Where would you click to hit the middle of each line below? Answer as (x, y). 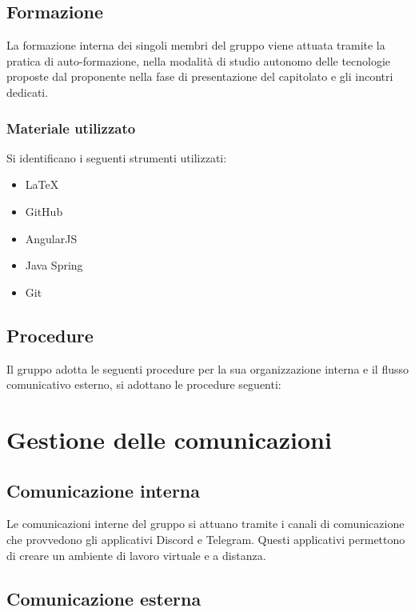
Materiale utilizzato (71, 128)
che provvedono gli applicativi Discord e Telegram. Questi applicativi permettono (206, 539)
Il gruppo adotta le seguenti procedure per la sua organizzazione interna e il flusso (207, 368)
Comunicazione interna (104, 490)
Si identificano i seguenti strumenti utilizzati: (117, 157)
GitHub (44, 211)
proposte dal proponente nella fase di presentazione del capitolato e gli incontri (200, 76)
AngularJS (51, 238)
